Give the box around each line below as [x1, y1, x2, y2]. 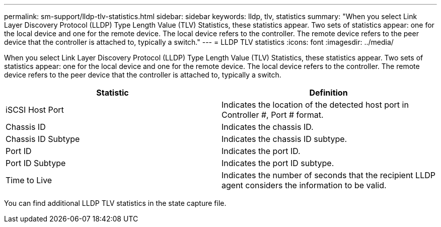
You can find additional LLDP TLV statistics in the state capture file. [4, 199, 227, 207]
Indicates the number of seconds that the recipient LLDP [222, 170, 435, 180]
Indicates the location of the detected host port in [222, 100, 409, 110]
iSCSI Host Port [6, 105, 64, 115]
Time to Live [6, 175, 52, 185]
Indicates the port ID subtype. [222, 158, 334, 168]
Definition [309, 88, 348, 98]
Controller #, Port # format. [222, 110, 324, 120]
